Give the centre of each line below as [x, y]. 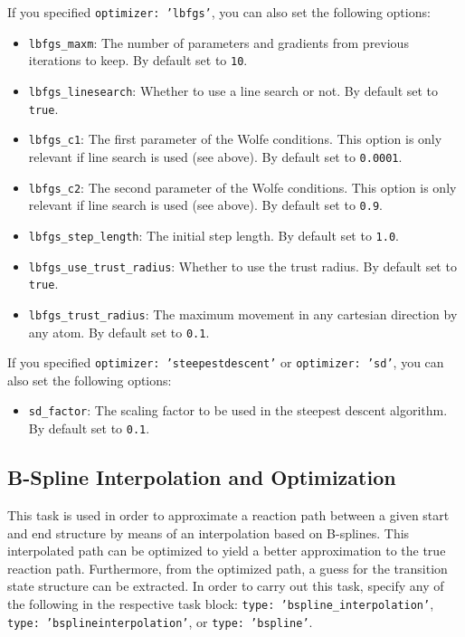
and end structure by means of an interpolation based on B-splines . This [209, 532]
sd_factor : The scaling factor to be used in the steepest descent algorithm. [238, 410]
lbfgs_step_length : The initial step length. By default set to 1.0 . [214, 235]
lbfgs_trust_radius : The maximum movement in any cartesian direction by [243, 314]
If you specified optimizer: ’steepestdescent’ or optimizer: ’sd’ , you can [226, 362]
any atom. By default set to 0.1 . [119, 332]
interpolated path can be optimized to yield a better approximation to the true [227, 551]
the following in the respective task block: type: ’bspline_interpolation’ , [221, 603]
